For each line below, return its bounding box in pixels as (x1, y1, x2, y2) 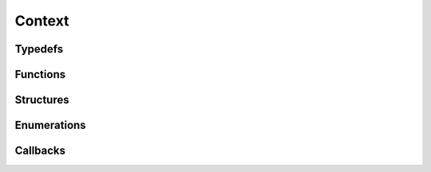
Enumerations (14, 119, 87, 132)
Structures (14, 93, 69, 107)
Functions (14, 68, 66, 81)
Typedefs (14, 42, 64, 56)
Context (14, 12, 69, 29)
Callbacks (14, 144, 66, 158)
